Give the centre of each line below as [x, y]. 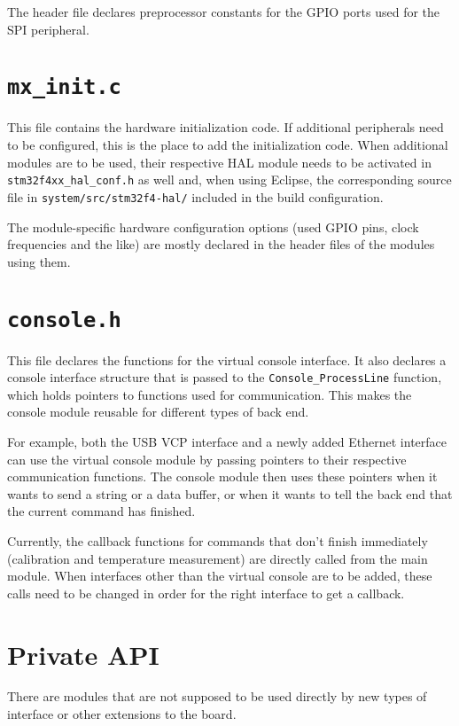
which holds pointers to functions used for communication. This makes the [210, 394]
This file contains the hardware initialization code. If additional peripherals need [226, 127]
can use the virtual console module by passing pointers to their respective [207, 459]
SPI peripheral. [48, 29]
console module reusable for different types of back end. [158, 412]
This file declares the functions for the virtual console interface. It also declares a [227, 359]
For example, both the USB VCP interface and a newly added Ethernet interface [227, 441]
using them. [39, 261]
